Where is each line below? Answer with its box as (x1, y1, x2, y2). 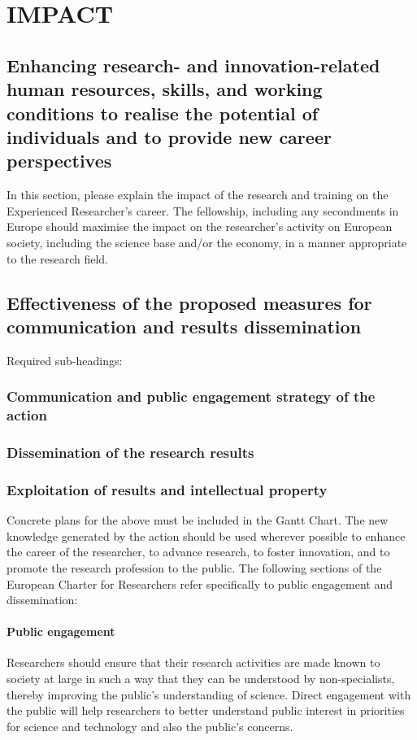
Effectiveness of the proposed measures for (7, 289, 372, 315)
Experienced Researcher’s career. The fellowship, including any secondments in (7, 202, 399, 219)
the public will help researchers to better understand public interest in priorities (7, 702, 405, 719)
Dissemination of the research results (7, 442, 254, 462)
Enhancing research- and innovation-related (7, 52, 380, 77)
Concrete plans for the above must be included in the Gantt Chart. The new (7, 511, 389, 529)
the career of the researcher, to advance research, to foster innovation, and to (7, 543, 390, 560)
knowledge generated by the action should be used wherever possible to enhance (7, 527, 406, 544)
